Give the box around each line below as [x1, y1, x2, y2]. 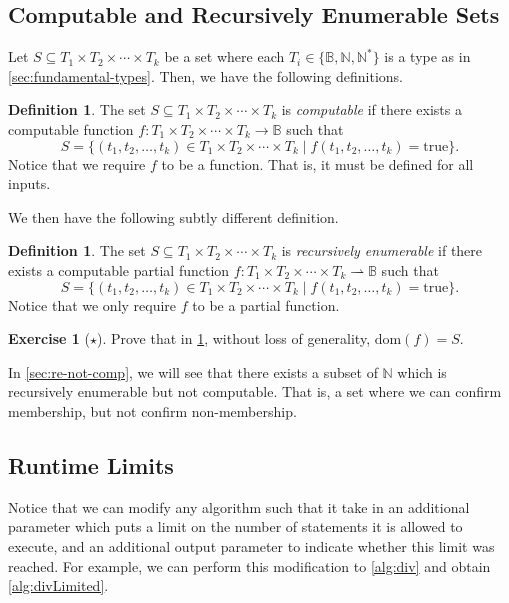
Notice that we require [8, 153, 146, 174]
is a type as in [384, 46, 471, 67]
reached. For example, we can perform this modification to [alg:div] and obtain [8, 555, 491, 576]
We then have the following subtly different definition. [8, 206, 339, 227]
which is [397, 361, 447, 382]
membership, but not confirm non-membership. [8, 400, 297, 421]
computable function [8, 118, 134, 139]
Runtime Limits [8, 449, 174, 480]
